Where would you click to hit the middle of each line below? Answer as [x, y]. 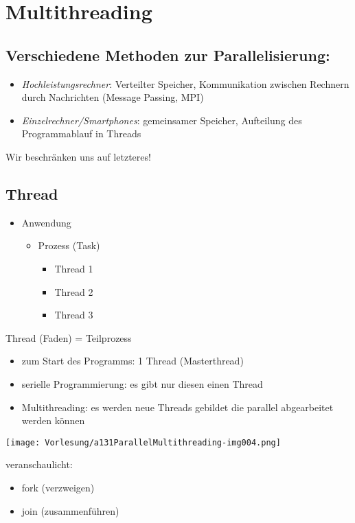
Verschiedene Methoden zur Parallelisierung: [168, 55]
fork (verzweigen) [58, 487]
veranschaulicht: [39, 464]
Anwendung [46, 222]
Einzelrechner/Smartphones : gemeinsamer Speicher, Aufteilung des [162, 120]
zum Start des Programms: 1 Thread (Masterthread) [133, 361]
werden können [53, 420]
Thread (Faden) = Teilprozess [69, 337]
